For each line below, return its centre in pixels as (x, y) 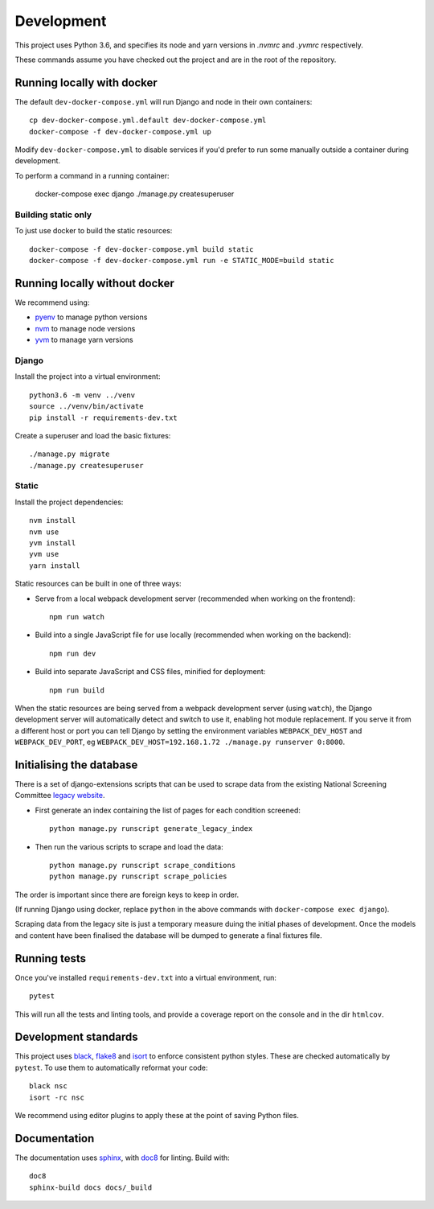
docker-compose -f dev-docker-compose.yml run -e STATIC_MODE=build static (182, 261)
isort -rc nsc (57, 1097)
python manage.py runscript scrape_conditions (143, 865)
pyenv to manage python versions (91, 317)
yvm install (53, 543)
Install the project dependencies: (69, 502)
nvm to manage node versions (85, 328)
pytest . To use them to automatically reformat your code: (111, 1067)
